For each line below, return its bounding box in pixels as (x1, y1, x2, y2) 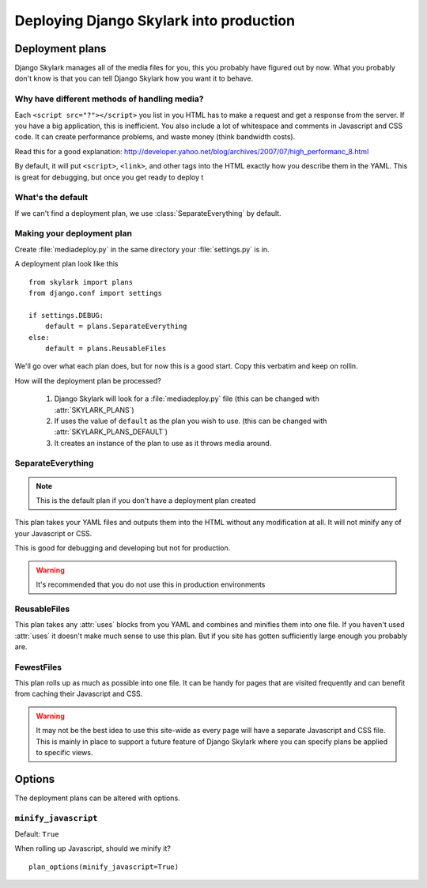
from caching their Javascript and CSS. (14, 689, 143, 699)
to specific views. (36, 748, 93, 757)
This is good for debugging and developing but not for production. (14, 543, 231, 553)
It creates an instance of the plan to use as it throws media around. (54, 438, 272, 448)
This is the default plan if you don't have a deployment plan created (36, 496, 256, 505)
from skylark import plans (28, 278, 134, 286)
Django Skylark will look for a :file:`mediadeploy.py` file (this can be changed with (54, 394, 319, 403)
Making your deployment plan (14, 228, 132, 239)
